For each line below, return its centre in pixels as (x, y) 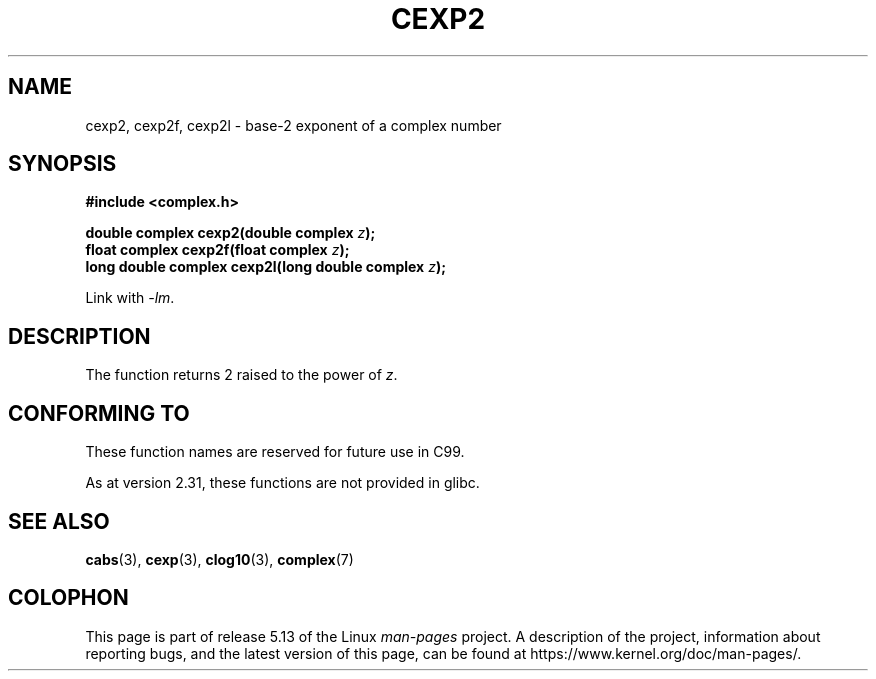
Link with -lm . (130, 298)
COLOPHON (68, 598)
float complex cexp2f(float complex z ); (217, 250)
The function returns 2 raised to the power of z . (241, 375)
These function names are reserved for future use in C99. (275, 452)
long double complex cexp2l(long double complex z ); (265, 267)
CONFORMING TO (99, 413)
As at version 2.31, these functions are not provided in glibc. (282, 483)
